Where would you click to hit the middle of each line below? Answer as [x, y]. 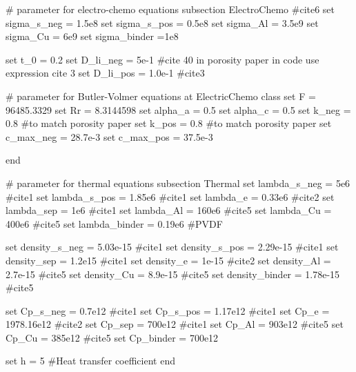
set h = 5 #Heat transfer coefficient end [90, 361]
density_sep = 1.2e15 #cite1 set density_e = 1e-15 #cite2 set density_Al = [168, 260]
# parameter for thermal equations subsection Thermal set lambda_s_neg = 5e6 [178, 183]
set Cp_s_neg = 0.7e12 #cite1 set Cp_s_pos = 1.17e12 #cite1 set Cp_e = [168, 310]
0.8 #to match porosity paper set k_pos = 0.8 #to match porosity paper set [169, 123]
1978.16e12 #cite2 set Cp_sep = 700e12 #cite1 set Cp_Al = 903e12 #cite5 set [175, 324]
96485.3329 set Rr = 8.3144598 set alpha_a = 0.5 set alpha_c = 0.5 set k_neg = [178, 109]
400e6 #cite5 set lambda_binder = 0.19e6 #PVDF [114, 223]
